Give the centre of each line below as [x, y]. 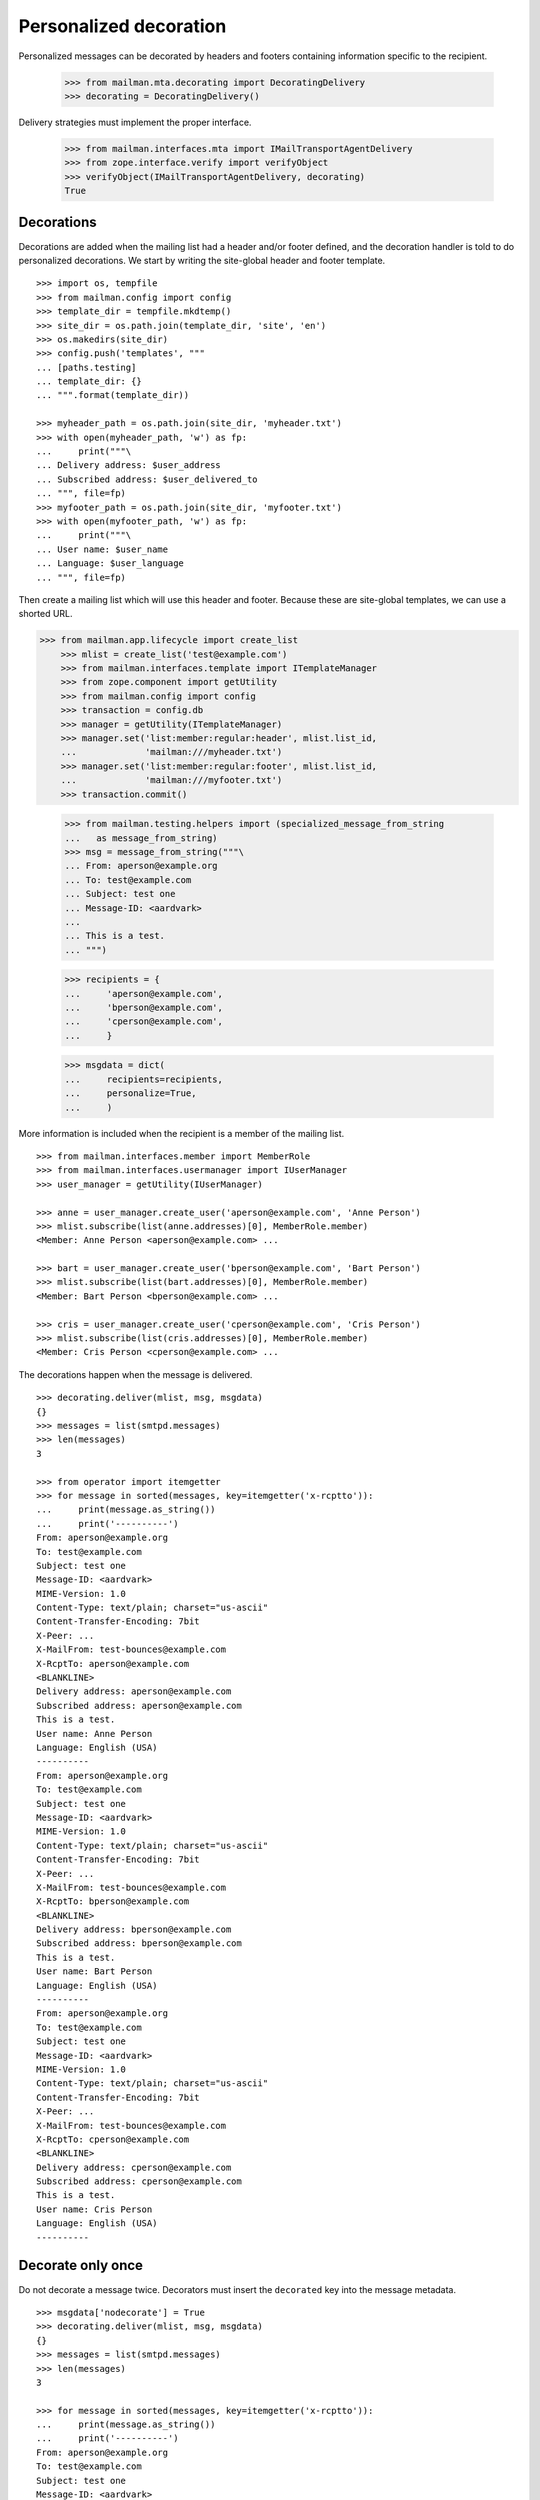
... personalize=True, [130, 1093]
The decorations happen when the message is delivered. [135, 1374]
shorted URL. [46, 614]
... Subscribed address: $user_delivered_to [147, 479]
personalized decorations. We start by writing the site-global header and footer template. [202, 260]
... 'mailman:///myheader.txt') [171, 752]
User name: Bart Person [94, 1971]
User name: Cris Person [94, 2209]
